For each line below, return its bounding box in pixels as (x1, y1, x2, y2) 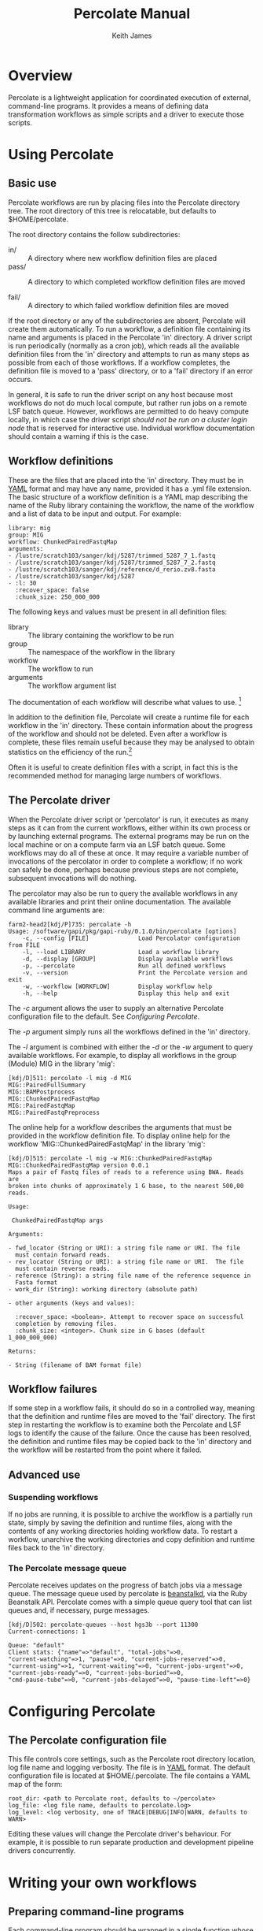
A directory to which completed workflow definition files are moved (27, 277, 246, 286)
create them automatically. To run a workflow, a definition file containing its (8, 324, 251, 333)
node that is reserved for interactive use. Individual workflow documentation (8, 423, 255, 433)
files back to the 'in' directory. (8, 1543, 105, 1553)
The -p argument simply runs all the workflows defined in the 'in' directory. (8, 1027, 250, 1036)
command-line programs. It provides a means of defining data (8, 101, 210, 110)
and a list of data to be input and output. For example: (8, 509, 182, 518)
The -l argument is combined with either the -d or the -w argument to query (8, 1042, 254, 1052)
